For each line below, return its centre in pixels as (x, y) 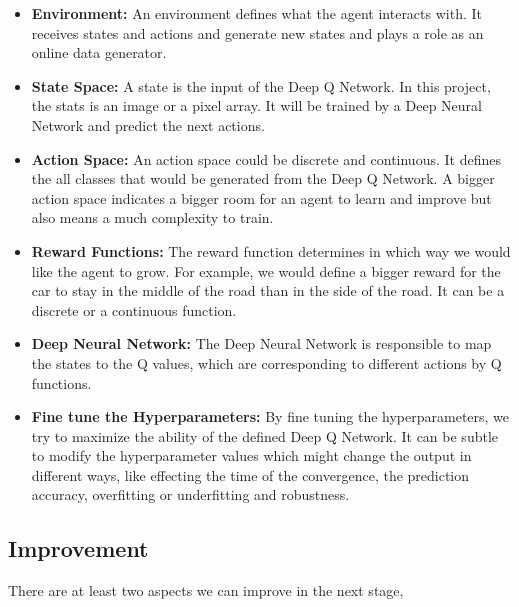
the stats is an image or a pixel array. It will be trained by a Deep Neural (256, 105)
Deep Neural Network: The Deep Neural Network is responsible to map (261, 343)
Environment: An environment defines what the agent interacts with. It (256, 13)
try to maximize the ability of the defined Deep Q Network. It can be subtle (265, 435)
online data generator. (99, 52)
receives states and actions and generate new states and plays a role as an (257, 32)
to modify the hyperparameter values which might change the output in (251, 455)
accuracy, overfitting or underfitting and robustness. (190, 494)
